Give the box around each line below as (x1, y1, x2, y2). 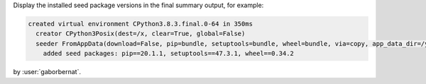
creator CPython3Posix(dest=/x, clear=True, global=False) (35, 30, 246, 38)
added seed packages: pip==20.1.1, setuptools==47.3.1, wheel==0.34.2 (43, 49, 295, 58)
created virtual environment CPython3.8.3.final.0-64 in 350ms (28, 20, 253, 28)
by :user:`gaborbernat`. (13, 68, 82, 76)
